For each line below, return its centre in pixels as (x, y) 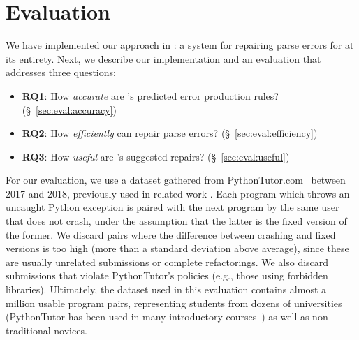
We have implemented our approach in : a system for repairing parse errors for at (180, 45)
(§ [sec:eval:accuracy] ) (69, 109)
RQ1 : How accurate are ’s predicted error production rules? (150, 95)
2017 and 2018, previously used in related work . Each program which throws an (178, 193)
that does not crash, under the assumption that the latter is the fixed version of (176, 221)
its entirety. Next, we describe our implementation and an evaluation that (163, 58)
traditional (28, 330)
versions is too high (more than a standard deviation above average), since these (177, 248)
